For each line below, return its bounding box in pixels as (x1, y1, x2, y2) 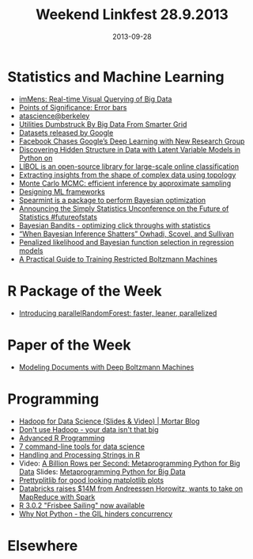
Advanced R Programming (18, 433, 105, 442)
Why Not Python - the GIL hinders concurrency (18, 509, 173, 519)
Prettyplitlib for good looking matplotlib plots (18, 475, 164, 484)
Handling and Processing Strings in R (18, 450, 140, 459)
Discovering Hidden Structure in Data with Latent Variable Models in (18, 144, 241, 154)
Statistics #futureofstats (18, 212, 98, 221)
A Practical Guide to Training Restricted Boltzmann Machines (18, 254, 218, 263)
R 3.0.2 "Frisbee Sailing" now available (18, 500, 145, 510)
